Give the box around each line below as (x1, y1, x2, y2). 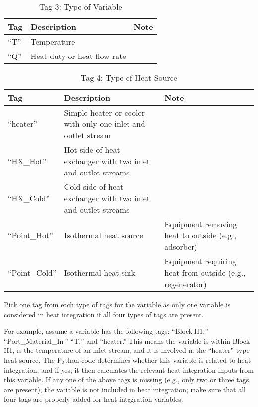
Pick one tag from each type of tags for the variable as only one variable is (4, 299, 231, 309)
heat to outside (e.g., (164, 230, 237, 241)
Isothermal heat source (64, 230, 143, 241)
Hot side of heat (64, 144, 120, 155)
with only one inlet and (64, 118, 145, 129)
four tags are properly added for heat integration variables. (4, 394, 183, 404)
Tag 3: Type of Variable (39, 1, 122, 12)
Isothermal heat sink (64, 267, 135, 278)
